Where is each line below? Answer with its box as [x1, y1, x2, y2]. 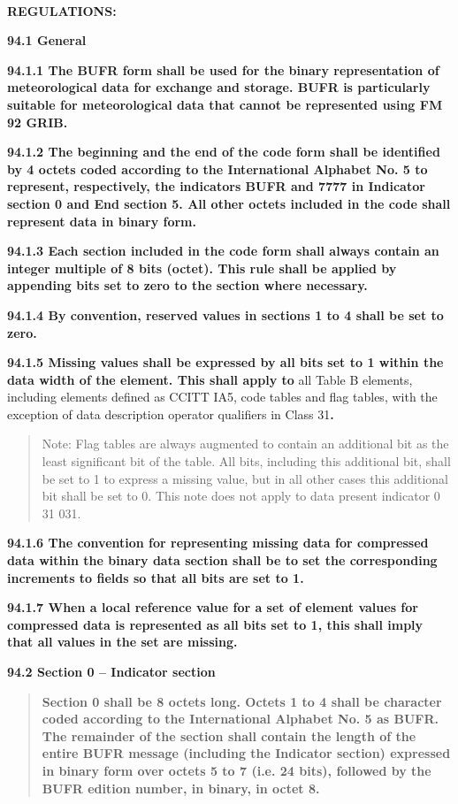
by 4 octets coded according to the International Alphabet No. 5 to [7, 159, 428, 178]
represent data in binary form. [7, 211, 196, 230]
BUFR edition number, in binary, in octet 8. [42, 778, 320, 797]
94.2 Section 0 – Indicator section [7, 662, 216, 680]
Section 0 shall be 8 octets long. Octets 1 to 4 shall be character [42, 692, 442, 710]
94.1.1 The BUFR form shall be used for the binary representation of [7, 60, 439, 79]
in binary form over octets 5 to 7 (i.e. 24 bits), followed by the [42, 761, 431, 779]
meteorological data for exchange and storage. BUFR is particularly [7, 78, 431, 96]
